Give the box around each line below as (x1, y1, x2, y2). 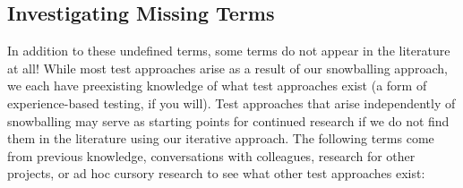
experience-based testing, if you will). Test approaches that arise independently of (7, 93, 456, 112)
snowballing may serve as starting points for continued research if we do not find (7, 111, 450, 130)
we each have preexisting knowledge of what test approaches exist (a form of (7, 76, 427, 95)
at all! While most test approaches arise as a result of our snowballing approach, (7, 58, 448, 77)
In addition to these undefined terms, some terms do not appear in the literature (7, 41, 450, 60)
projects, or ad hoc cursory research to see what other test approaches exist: (7, 164, 425, 183)
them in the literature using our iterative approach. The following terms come (7, 129, 434, 148)
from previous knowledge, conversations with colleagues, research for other (7, 146, 416, 165)
